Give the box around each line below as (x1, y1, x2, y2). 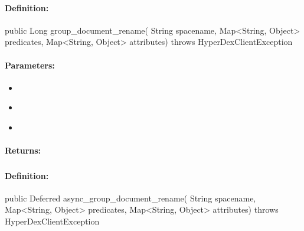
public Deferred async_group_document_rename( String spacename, (5, 191, 256, 204)
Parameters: (5, 58, 55, 71)
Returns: (5, 144, 41, 157)
